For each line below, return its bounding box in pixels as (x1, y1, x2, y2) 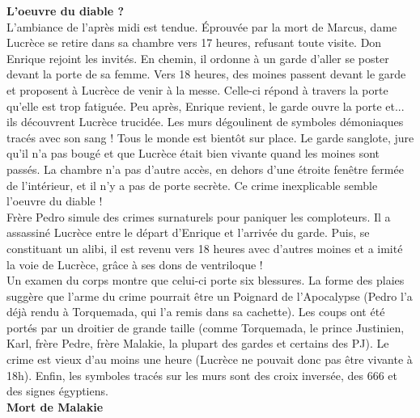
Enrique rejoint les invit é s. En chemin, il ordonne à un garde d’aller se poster (6, 49, 389, 66)
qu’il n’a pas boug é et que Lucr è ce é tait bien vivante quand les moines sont (6, 145, 380, 162)
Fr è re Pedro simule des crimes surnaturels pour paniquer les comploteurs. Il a (6, 208, 391, 225)
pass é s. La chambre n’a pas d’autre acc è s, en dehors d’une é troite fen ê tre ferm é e (6, 160, 404, 177)
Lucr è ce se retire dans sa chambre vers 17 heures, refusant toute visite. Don (6, 34, 382, 51)
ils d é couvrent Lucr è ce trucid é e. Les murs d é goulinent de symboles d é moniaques (6, 113, 404, 130)
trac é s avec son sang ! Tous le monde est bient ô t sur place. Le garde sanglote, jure (6, 129, 414, 146)
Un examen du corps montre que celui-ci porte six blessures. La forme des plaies (6, 272, 405, 289)
